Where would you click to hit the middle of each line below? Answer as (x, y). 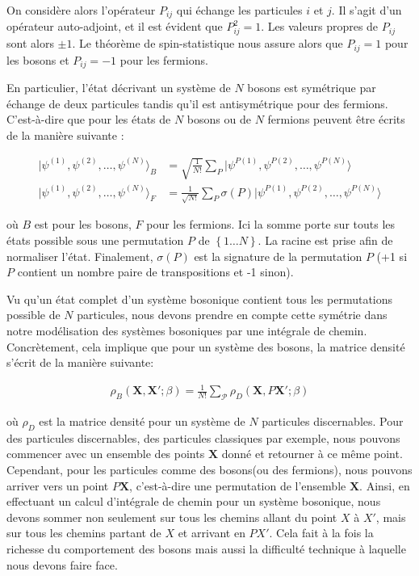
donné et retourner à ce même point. (312, 454)
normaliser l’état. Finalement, (80, 256)
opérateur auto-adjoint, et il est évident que (115, 26)
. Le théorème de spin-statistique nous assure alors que (207, 43)
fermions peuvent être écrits (336, 119)
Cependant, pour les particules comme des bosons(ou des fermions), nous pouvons (209, 470)
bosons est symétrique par (312, 88)
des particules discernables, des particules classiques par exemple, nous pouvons (203, 437)
